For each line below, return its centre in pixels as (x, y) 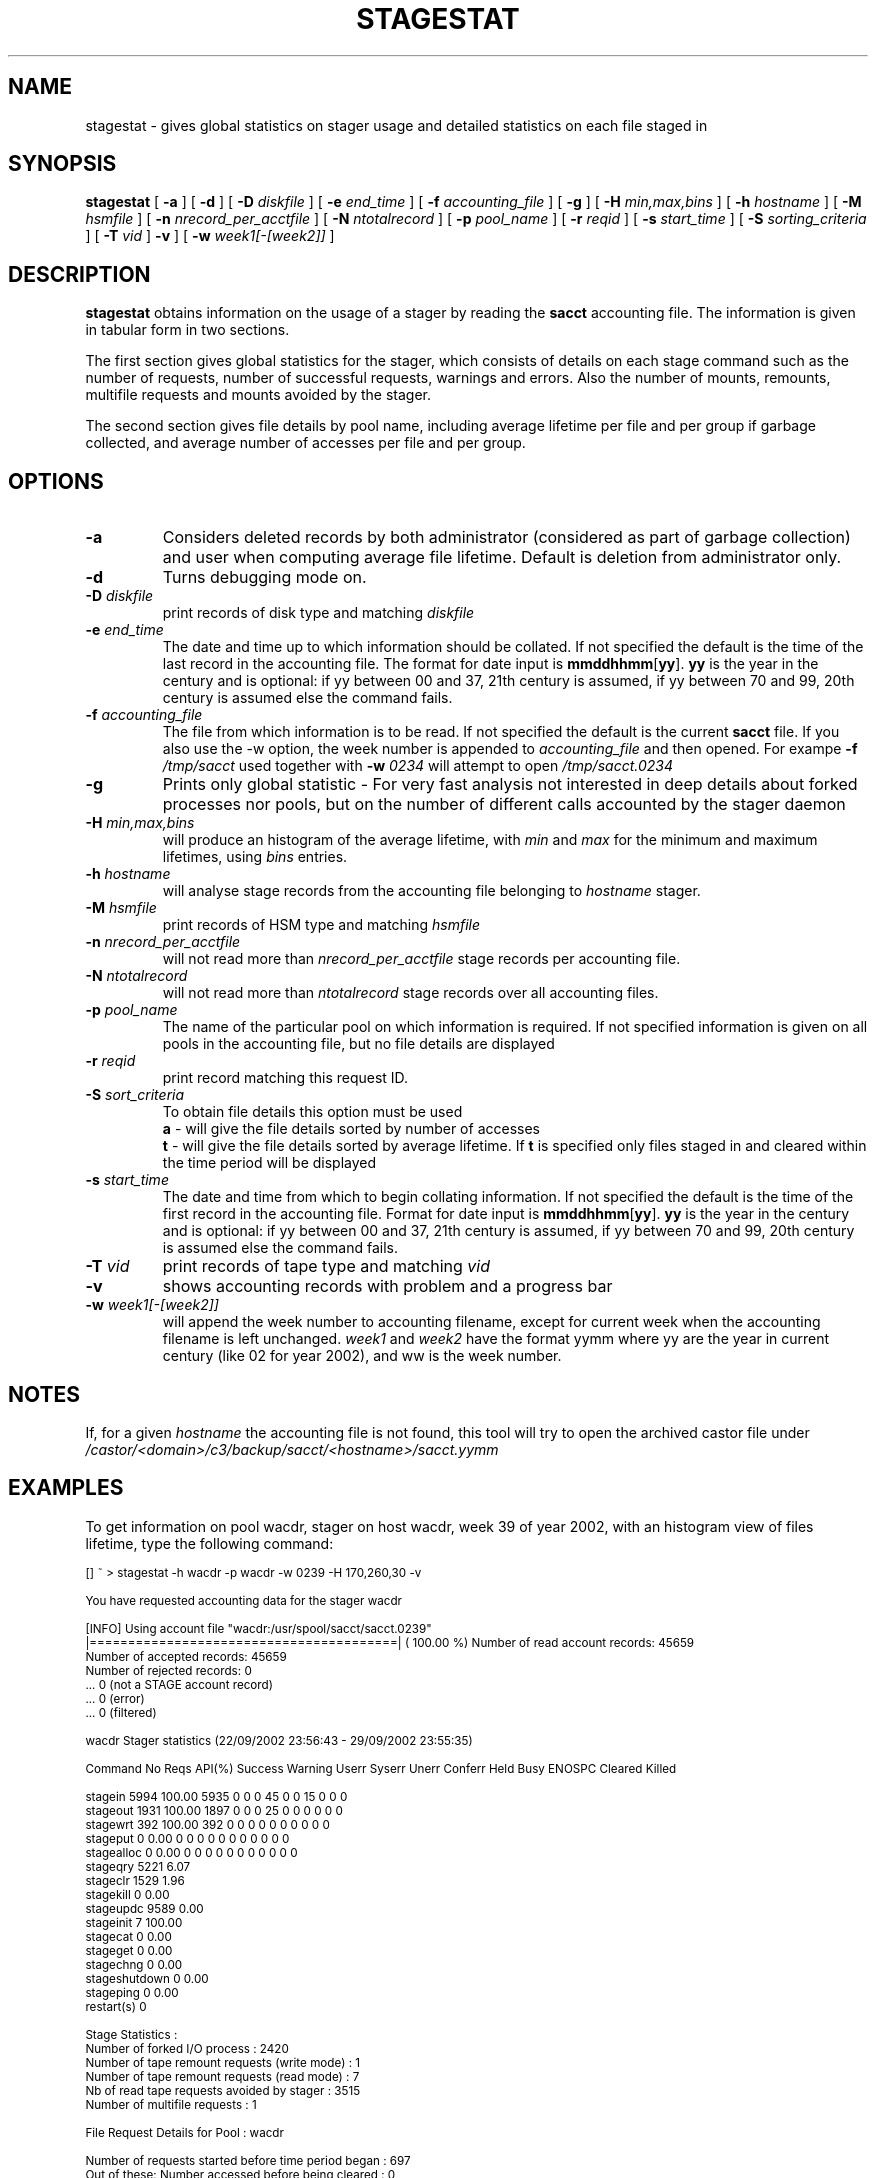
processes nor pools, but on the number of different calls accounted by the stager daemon (504, 804)
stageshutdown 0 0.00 (147, 1978)
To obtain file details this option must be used (312, 1112)
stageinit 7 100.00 (134, 1922)
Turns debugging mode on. (264, 577)
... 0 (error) (115, 1698)
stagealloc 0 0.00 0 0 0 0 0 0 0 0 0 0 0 (191, 1852)
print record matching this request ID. (285, 1078)
